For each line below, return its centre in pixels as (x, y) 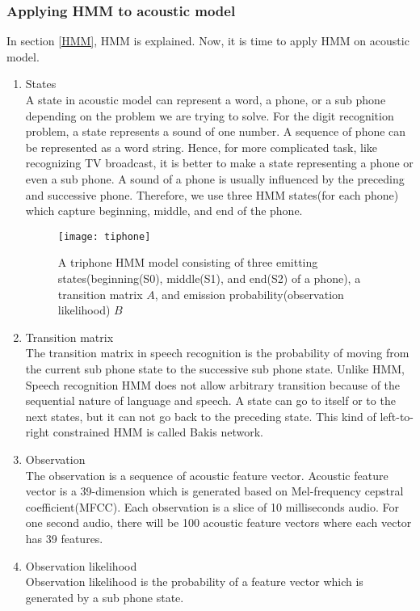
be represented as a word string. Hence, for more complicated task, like (202, 147)
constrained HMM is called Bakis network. (158, 432)
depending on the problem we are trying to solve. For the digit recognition (210, 115)
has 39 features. (64, 538)
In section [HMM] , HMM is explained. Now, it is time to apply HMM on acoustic (208, 41)
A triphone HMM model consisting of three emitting (188, 262)
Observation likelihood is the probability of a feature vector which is (194, 582)
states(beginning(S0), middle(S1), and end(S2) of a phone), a (209, 278)
